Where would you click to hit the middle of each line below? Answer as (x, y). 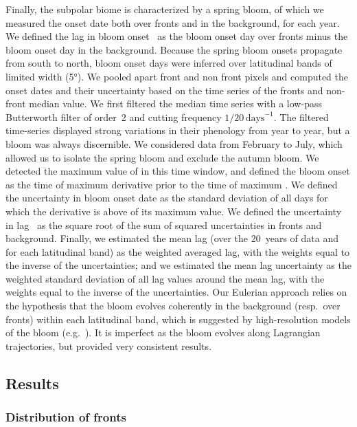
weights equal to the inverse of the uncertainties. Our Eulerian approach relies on (176, 292)
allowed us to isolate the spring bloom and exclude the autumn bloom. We (162, 157)
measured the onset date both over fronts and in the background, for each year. (173, 22)
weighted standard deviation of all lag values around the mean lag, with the (165, 278)
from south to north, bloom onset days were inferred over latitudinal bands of (169, 63)
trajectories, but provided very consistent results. (109, 346)
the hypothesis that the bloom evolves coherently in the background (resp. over (173, 306)
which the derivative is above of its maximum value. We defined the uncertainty (174, 211)
